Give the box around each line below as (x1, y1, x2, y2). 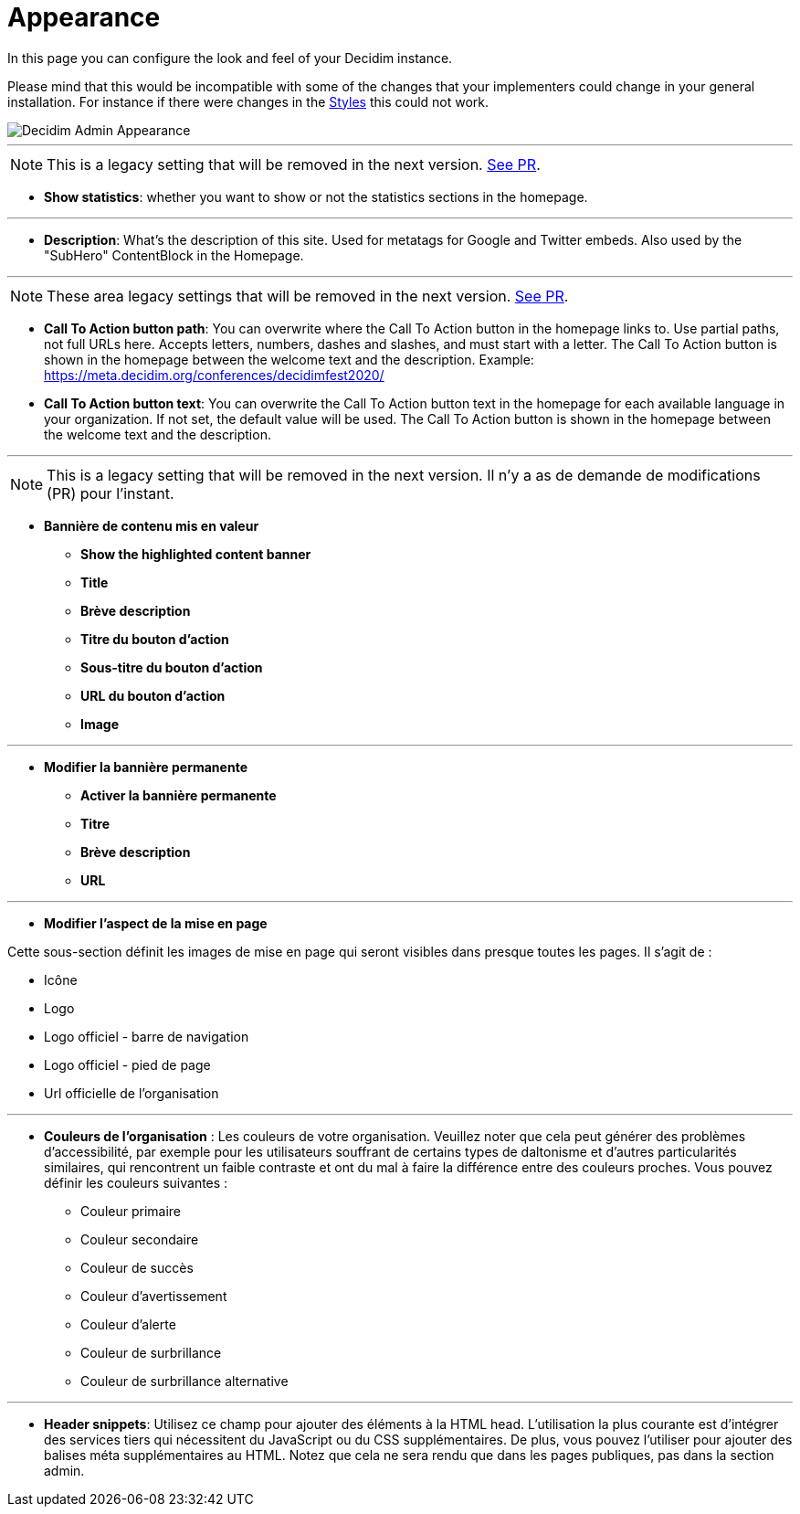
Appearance (7, 2, 161, 33)
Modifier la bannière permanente (44, 758, 247, 775)
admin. (44, 1462, 85, 1478)
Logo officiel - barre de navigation (44, 1028, 249, 1044)
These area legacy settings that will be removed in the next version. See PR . (47, 286, 569, 305)
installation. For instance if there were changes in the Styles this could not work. (7, 93, 489, 110)
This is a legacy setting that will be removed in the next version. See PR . (47, 154, 541, 174)
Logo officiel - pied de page (44, 1056, 211, 1073)
